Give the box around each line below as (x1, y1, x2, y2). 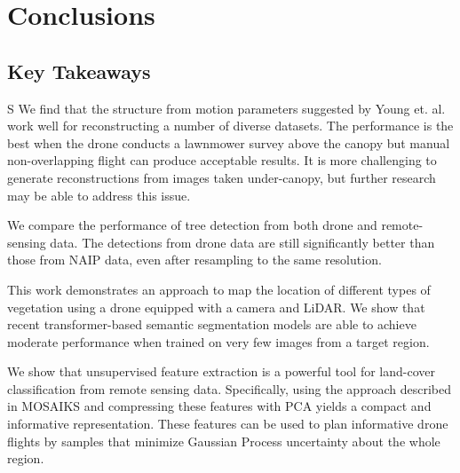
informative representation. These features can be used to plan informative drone (7, 414, 448, 433)
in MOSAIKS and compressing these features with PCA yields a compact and (7, 397, 432, 415)
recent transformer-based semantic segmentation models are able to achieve (7, 315, 416, 334)
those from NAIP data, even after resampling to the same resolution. (7, 250, 382, 269)
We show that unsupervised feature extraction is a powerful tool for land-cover (7, 362, 436, 381)
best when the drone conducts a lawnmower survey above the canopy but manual (7, 133, 450, 152)
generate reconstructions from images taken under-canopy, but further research (7, 168, 436, 186)
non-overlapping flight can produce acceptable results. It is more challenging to (7, 151, 437, 169)
